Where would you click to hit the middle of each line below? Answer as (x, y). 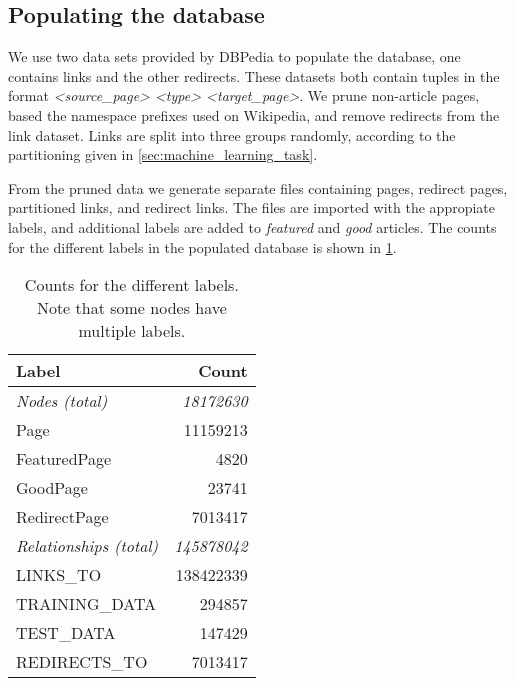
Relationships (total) (87, 546)
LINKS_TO (59, 575)
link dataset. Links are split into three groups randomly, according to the (232, 134)
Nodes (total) (62, 401)
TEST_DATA (66, 633)
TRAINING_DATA (86, 604)
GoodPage (52, 488)
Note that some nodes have (131, 308)
